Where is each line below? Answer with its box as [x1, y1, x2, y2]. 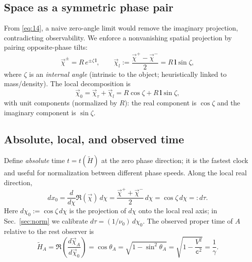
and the [217, 97, 240, 107]
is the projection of [69, 205, 126, 216]
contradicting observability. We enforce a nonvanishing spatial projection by [4, 32, 232, 42]
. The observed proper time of [142, 216, 233, 226]
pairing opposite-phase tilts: [4, 42, 88, 52]
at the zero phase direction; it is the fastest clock [101, 155, 249, 165]
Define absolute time [4, 155, 65, 165]
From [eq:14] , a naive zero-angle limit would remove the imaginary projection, [4, 23, 238, 33]
